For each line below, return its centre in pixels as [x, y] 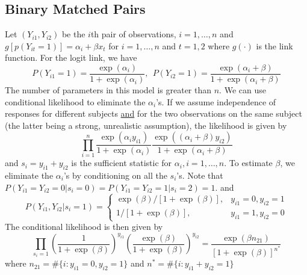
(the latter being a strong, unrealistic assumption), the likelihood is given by [146, 125]
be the [73, 34]
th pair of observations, [133, 34]
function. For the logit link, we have [71, 57]
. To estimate [248, 163]
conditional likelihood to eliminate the [75, 101]
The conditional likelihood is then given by [84, 227]
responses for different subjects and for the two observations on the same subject [153, 113]
